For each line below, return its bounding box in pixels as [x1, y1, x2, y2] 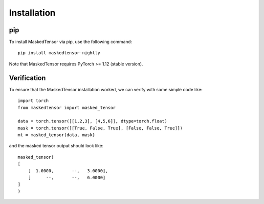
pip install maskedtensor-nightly [18, 50, 100, 56]
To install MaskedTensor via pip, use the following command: [9, 39, 132, 45]
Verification [9, 74, 46, 82]
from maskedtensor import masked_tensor [18, 105, 116, 110]
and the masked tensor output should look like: [9, 143, 104, 149]
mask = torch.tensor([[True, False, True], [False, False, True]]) [18, 125, 183, 131]
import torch [18, 98, 49, 103]
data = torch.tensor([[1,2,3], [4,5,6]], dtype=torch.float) [18, 119, 167, 124]
